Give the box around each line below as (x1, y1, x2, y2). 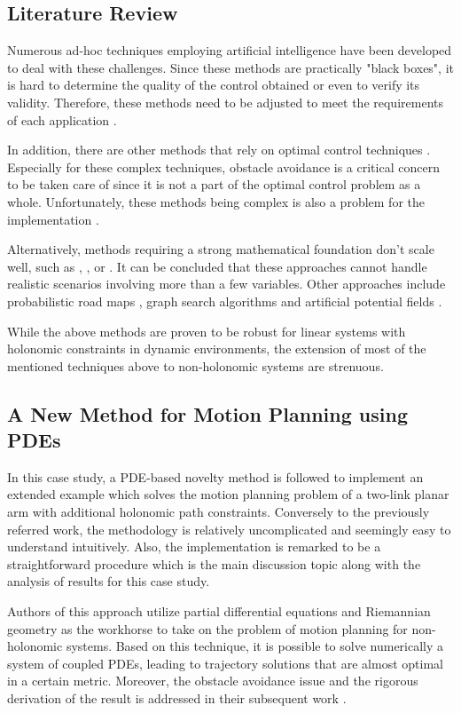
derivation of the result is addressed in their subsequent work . (7, 689, 347, 708)
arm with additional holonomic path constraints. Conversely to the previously (7, 503, 430, 521)
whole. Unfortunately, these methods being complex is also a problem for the (7, 192, 425, 210)
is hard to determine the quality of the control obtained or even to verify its (7, 75, 420, 94)
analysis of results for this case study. (7, 572, 210, 590)
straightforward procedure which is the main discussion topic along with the (7, 554, 421, 573)
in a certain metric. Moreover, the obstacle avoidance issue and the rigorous (7, 671, 418, 690)
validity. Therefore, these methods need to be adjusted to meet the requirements (7, 92, 443, 111)
